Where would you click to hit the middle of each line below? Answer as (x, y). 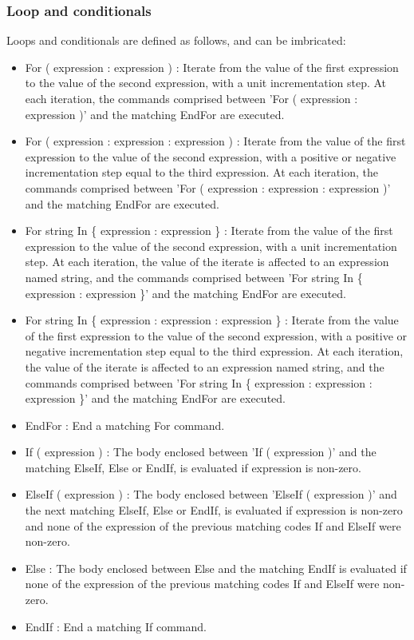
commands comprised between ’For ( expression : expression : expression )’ (208, 187)
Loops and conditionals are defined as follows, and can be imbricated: (176, 40)
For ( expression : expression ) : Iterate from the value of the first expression (212, 67)
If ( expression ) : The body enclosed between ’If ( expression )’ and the (201, 452)
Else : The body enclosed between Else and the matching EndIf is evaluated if (216, 568)
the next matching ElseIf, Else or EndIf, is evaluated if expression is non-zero (214, 510)
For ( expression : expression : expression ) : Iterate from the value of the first (215, 141)
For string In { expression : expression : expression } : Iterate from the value (212, 320)
